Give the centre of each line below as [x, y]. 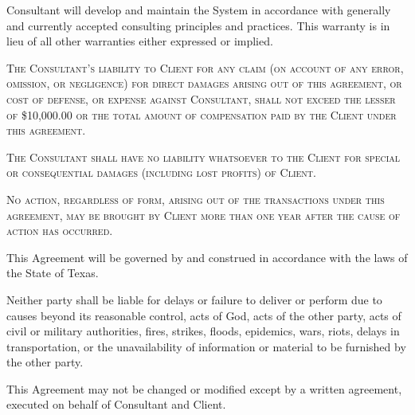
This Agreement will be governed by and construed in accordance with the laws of [207, 257]
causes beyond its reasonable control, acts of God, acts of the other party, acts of [204, 315]
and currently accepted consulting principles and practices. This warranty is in [198, 25]
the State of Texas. [53, 273]
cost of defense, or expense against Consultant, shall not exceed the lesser [201, 98]
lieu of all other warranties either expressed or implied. [140, 41]
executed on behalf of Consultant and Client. [116, 404]
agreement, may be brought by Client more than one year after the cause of [204, 215]
